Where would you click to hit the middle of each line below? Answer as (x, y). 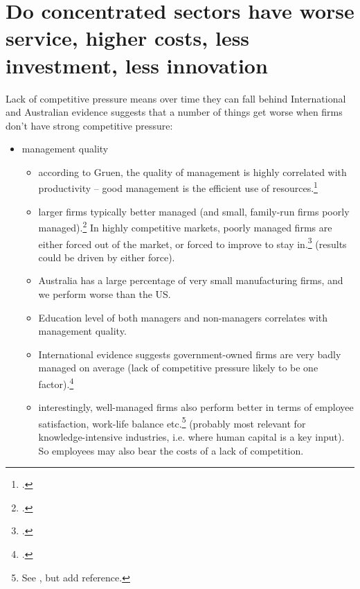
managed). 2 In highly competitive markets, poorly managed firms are (185, 226)
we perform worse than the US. (105, 294)
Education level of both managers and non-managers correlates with (183, 317)
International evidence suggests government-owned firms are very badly (190, 354)
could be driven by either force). (107, 257)
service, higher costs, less (128, 38)
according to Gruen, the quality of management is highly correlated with (192, 172)
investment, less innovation (137, 65)
